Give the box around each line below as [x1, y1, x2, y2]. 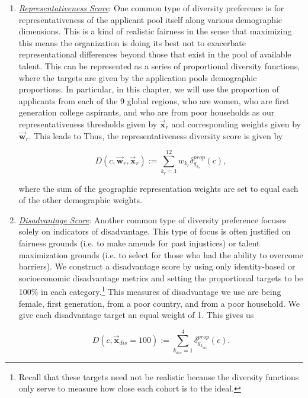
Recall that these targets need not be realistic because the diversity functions [18, 370, 299, 383]
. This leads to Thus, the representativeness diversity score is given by [28, 129, 283, 142]
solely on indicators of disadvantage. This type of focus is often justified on [18, 225, 291, 237]
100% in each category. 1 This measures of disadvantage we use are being [18, 284, 281, 298]
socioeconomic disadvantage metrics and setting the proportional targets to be [18, 271, 303, 284]
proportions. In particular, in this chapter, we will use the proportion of [18, 83, 280, 95]
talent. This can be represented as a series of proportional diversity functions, [18, 59, 300, 72]
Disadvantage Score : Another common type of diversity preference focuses [18, 213, 287, 226]
